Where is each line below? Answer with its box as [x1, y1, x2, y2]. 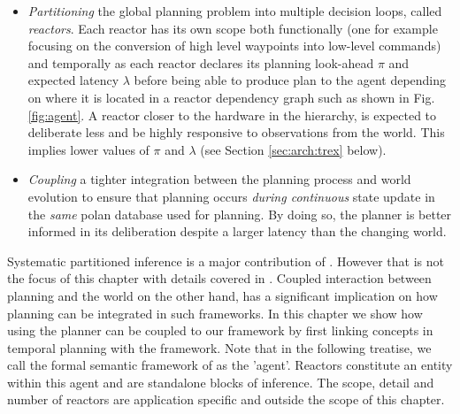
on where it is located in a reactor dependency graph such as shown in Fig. [27, 88, 435, 106]
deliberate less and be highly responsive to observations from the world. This [27, 123, 445, 142]
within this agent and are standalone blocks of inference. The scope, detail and [7, 372, 434, 391]
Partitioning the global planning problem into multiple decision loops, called [27, 2, 442, 19]
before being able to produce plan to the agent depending [134, 71, 447, 89]
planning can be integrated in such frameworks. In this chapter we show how [7, 303, 423, 322]
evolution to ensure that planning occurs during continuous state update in [27, 187, 435, 205]
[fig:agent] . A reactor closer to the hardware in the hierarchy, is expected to [27, 105, 437, 124]
